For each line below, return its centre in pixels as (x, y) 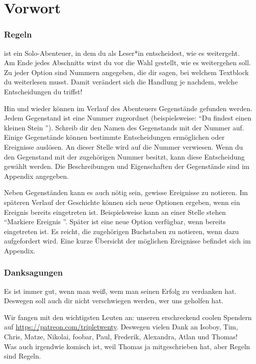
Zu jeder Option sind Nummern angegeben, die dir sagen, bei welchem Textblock (127, 72)
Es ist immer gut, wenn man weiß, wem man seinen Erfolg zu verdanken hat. (120, 291)
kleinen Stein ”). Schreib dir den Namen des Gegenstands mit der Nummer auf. (124, 127)
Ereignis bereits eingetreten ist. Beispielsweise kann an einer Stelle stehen (115, 212)
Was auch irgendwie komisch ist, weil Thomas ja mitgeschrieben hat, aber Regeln (127, 346)
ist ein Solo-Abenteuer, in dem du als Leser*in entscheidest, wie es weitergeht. (122, 53)
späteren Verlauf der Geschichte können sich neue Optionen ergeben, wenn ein (122, 202)
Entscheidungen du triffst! (43, 91)
